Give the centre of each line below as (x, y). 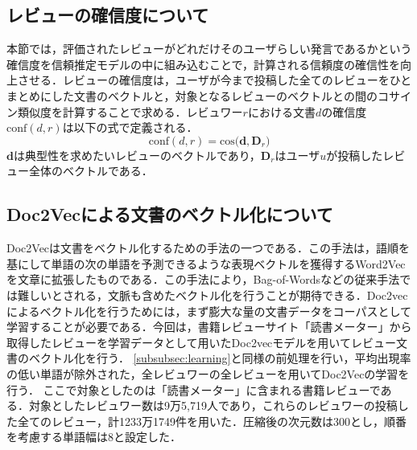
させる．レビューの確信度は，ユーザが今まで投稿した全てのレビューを (203, 80)
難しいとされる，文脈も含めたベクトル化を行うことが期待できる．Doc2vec (213, 295)
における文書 (281, 111)
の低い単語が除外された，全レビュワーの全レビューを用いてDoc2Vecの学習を (208, 373)
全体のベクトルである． (91, 171)
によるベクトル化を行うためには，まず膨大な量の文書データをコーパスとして (209, 311)
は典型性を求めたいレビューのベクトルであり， (137, 155)
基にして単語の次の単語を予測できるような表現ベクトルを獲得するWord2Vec (206, 263)
